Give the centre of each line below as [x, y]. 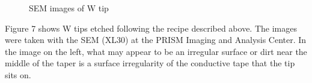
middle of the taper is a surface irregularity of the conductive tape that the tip [150, 63]
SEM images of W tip [69, 8]
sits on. [18, 74]
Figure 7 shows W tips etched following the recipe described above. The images [151, 28]
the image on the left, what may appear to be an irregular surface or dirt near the [156, 51]
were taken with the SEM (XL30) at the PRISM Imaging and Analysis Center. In [156, 40]
